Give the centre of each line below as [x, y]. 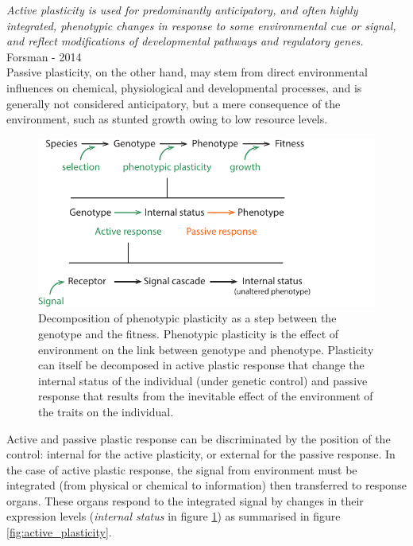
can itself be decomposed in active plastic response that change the [201, 365]
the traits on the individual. [106, 411]
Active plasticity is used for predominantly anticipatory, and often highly [182, 10]
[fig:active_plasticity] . [59, 532]
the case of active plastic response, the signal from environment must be [182, 469]
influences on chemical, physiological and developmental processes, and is [184, 87]
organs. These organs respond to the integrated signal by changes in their [185, 500]
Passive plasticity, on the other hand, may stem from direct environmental [187, 72]
